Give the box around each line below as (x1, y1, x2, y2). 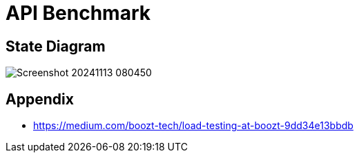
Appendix (6, 90, 74, 108)
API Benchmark (6, 1, 151, 25)
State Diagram (6, 37, 106, 55)
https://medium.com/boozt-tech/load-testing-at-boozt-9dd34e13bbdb (33, 120, 353, 132)
